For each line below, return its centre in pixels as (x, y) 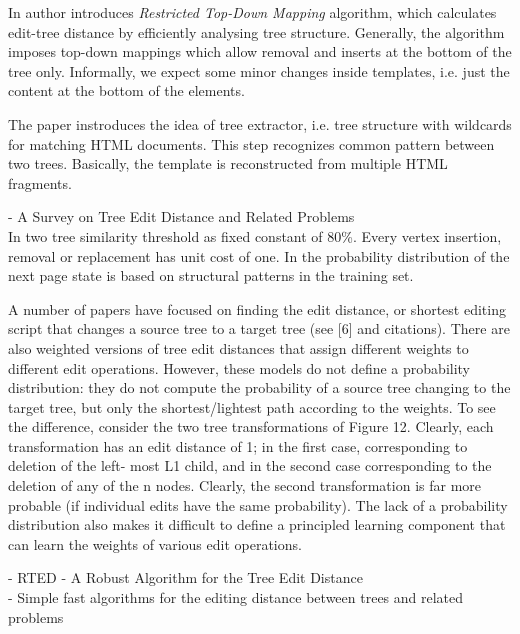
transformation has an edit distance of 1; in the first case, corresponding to (238, 445)
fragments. (40, 182)
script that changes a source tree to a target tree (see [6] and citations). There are (259, 328)
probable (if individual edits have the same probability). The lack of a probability (258, 504)
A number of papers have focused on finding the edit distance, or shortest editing (257, 308)
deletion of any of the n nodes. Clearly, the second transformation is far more (245, 485)
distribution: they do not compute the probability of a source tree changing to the (259, 387)
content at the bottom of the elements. (126, 90)
